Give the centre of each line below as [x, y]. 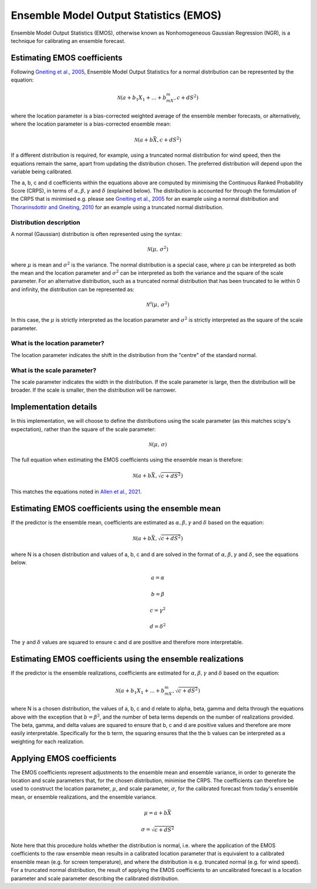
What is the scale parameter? [54, 370]
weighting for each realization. [48, 741]
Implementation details [54, 407]
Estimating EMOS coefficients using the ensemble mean [116, 508]
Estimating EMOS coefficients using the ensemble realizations [127, 659]
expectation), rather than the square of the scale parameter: [83, 429]
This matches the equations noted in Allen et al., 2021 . [76, 491]
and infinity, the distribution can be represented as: [72, 289]
